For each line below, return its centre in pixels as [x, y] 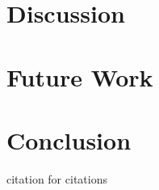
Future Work [80, 76]
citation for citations [57, 178]
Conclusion [69, 139]
